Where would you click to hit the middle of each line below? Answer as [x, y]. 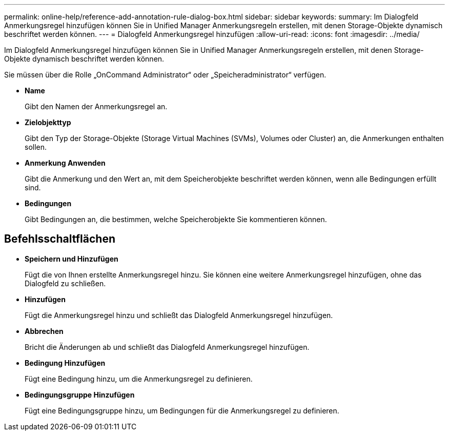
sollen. [36, 147]
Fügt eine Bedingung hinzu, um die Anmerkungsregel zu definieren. [139, 379]
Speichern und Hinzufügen [72, 259]
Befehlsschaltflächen [60, 239]
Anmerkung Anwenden [65, 163]
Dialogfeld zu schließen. [65, 283]
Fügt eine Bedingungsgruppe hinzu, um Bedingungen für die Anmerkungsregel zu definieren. [182, 410]
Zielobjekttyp [48, 122]
